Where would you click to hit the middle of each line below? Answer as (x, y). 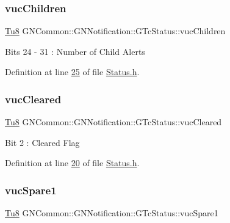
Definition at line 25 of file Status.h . (72, 72)
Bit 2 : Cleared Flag (42, 142)
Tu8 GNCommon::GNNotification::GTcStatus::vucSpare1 (112, 213)
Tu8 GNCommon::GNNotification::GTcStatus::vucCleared (113, 122)
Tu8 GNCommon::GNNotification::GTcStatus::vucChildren (115, 31)
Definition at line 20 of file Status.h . (72, 163)
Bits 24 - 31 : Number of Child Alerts (75, 51)
